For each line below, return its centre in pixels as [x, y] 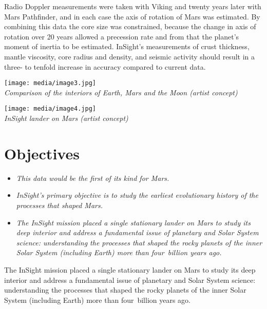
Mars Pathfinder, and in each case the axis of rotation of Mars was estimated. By [132, 16]
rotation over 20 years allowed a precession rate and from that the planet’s [122, 36]
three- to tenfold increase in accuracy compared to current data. [105, 66]
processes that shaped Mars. [60, 205]
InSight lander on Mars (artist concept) [66, 118]
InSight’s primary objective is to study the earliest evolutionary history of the [137, 195]
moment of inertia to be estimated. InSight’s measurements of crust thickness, [127, 46]
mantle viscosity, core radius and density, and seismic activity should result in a [130, 56]
